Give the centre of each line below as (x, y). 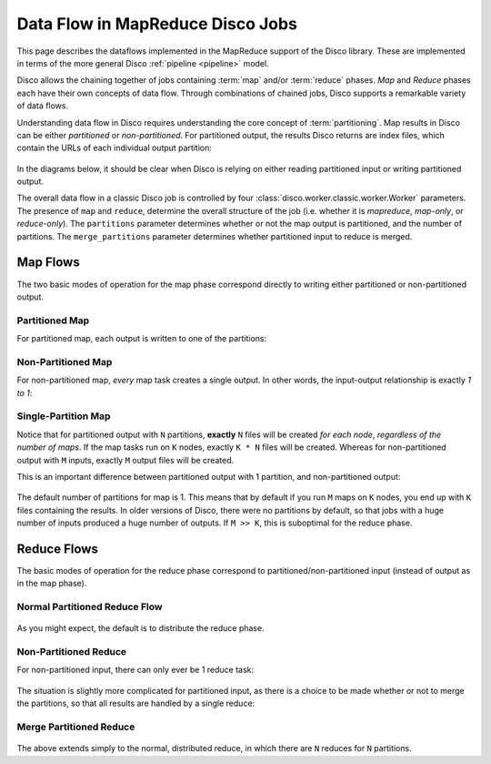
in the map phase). (52, 584)
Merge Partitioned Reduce (76, 727)
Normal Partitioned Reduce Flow (90, 607)
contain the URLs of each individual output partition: (115, 148)
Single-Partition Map (64, 416)
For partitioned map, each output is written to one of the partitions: (142, 339)
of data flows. (42, 106)
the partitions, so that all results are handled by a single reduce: (136, 703)
